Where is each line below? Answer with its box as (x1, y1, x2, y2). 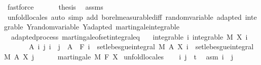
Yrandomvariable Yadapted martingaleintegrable (26, 21, 179, 32)
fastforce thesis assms (7, 2, 103, 12)
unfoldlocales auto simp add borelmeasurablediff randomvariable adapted (7, 11, 242, 22)
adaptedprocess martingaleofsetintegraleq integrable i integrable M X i (11, 31, 248, 42)
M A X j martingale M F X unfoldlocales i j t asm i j (4, 51, 233, 61)
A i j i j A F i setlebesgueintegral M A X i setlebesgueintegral (28, 41, 254, 52)
